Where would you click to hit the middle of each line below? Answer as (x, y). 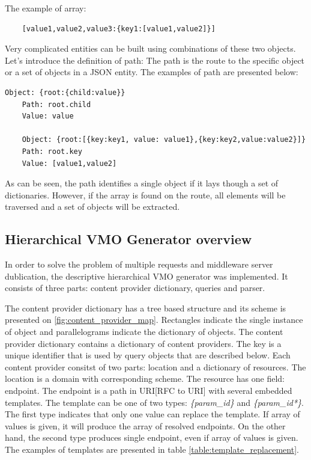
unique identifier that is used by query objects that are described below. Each (148, 355)
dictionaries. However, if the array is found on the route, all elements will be (145, 195)
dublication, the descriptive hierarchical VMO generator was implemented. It (146, 276)
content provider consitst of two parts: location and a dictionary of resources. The (155, 366)
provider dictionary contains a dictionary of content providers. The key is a (143, 343)
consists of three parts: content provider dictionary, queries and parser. (135, 288)
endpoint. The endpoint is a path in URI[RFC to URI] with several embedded (149, 391)
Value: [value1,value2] (69, 163)
